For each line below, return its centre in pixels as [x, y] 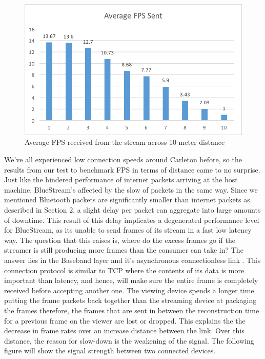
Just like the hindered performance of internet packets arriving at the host [121, 179]
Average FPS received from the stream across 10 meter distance [125, 142]
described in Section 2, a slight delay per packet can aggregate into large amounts [132, 210]
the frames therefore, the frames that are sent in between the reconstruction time [132, 310]
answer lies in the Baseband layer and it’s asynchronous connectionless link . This [132, 260]
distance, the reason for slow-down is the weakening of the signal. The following [129, 340]
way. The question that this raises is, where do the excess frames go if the [120, 240]
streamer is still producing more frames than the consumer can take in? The [124, 250]
